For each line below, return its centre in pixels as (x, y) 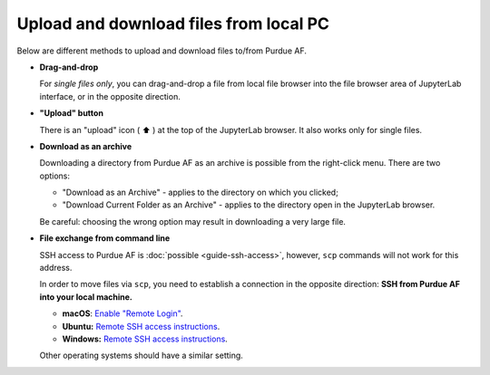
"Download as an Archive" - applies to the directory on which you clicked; (201, 192)
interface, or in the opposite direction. (110, 96)
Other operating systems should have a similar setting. (142, 356)
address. (56, 268)
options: (55, 176)
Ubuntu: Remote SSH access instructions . (141, 326)
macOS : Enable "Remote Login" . (122, 313)
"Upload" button (72, 113)
